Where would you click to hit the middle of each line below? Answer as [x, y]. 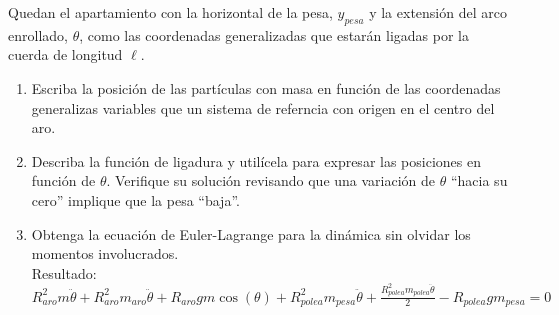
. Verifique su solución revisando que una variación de [271, 180]
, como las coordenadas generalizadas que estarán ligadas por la [274, 34]
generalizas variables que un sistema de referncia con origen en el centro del [263, 107]
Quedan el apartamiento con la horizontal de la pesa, [170, 12]
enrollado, [38, 34]
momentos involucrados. [105, 253]
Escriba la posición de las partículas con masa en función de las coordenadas [266, 87]
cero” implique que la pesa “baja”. [135, 199]
